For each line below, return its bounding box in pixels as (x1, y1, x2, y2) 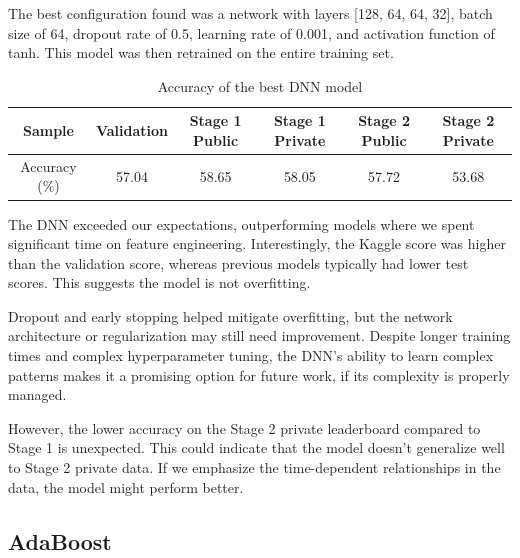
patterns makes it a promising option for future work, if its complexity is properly (8, 364, 510, 385)
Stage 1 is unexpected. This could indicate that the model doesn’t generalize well (8, 437, 505, 458)
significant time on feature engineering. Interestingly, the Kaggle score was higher (8, 233, 506, 254)
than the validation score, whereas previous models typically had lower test (8, 252, 469, 273)
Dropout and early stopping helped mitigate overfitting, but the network (8, 305, 453, 326)
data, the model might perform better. (8, 476, 244, 497)
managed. (8, 384, 67, 405)
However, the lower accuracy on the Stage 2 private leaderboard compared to (8, 417, 481, 438)
